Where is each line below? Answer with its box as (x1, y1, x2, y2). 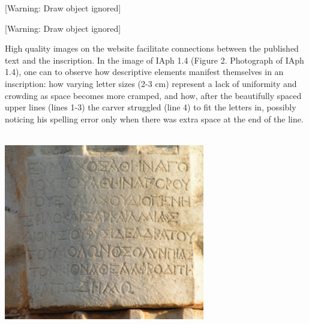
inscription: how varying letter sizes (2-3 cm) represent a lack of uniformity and (5, 77, 297, 89)
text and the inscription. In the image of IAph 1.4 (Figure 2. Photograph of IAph (5, 53, 304, 66)
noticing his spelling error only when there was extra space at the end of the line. (5, 112, 304, 125)
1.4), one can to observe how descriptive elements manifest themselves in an (5, 65, 284, 78)
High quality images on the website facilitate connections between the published (5, 42, 299, 55)
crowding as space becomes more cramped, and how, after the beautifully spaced (5, 89, 302, 101)
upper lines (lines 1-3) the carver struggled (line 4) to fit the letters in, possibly (5, 101, 296, 113)
